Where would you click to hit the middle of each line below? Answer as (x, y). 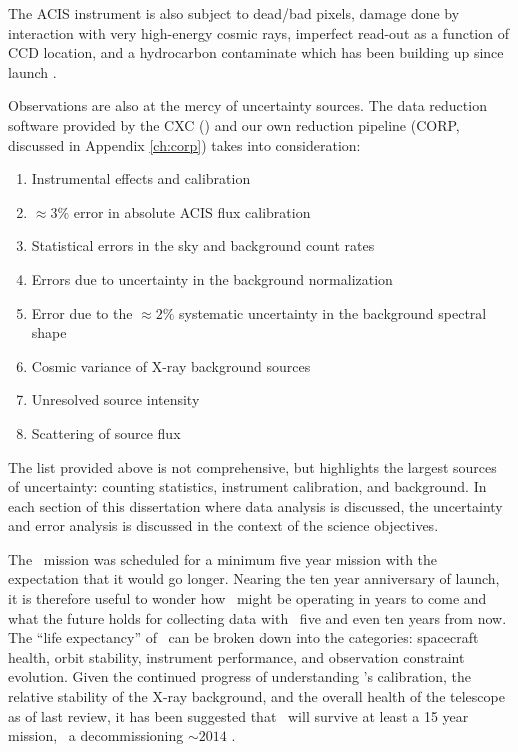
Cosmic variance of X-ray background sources (171, 365)
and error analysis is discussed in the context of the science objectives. (223, 525)
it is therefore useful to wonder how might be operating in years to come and (247, 598)
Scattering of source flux (106, 432)
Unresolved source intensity (115, 399)
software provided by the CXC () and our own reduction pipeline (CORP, (234, 124)
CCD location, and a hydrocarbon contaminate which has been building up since (256, 52)
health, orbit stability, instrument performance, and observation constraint (236, 656)
